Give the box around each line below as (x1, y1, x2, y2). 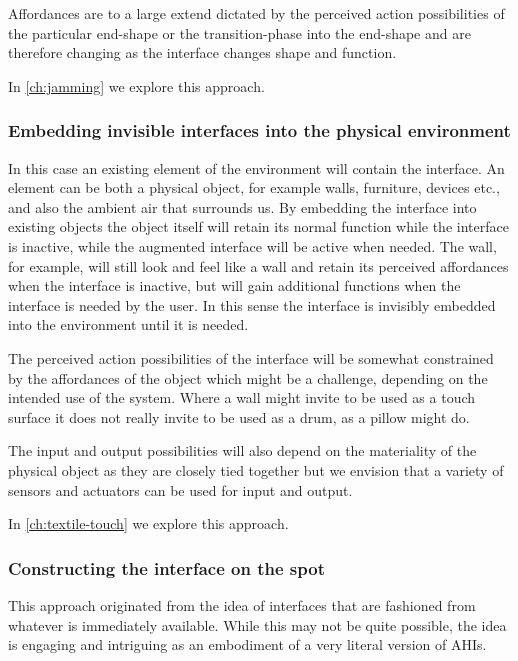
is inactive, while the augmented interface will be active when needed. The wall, (8, 235, 497, 256)
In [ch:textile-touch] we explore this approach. (8, 513, 289, 534)
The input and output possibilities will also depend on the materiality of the (8, 440, 477, 461)
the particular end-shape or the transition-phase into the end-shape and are (8, 22, 471, 43)
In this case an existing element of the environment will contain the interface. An (8, 157, 505, 178)
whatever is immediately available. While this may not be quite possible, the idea (8, 614, 507, 635)
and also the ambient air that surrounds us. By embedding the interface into (8, 196, 477, 217)
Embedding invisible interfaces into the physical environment (8, 118, 511, 143)
